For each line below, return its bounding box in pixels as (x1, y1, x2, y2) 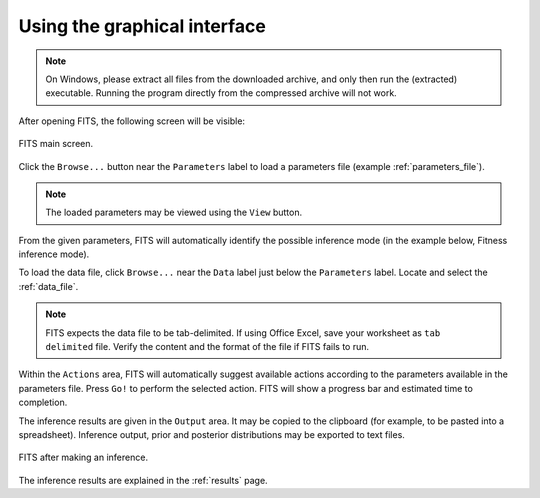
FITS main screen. (18, 138, 94, 150)
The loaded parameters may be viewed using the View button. (45, 206, 303, 219)
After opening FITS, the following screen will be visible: (18, 115, 245, 127)
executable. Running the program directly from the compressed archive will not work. (45, 87, 397, 99)
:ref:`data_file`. (18, 280, 79, 292)
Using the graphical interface (18, 15, 267, 37)
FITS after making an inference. (18, 451, 149, 464)
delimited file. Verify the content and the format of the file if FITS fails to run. (45, 341, 370, 353)
